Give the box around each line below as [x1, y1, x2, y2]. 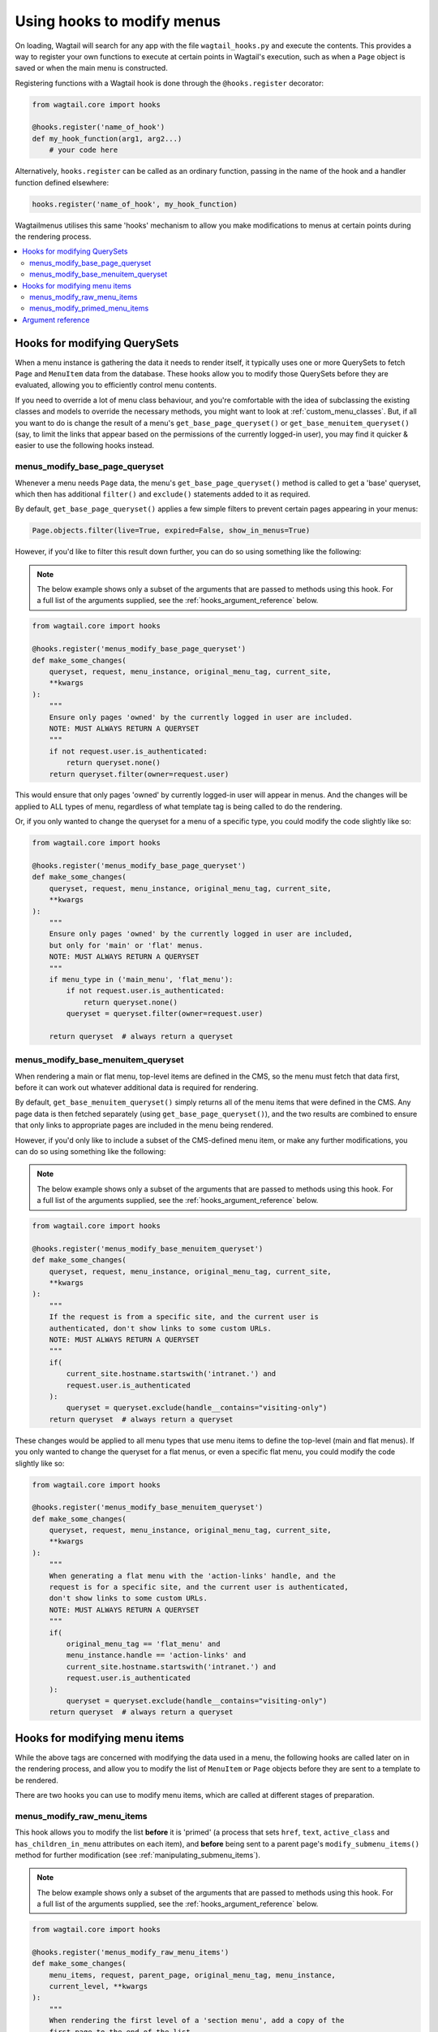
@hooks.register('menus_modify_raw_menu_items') [32, 1947, 230, 1956]
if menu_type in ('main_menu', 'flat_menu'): [49, 975, 234, 983]
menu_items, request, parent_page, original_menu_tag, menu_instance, [49, 1970, 337, 1979]
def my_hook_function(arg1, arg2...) [32, 134, 182, 143]
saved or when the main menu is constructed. [15, 63, 168, 73]
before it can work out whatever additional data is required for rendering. [15, 1083, 259, 1092]
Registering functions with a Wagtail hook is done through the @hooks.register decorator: [15, 78, 324, 88]
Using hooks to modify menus [15, 12, 221, 30]
